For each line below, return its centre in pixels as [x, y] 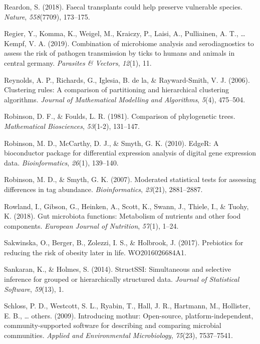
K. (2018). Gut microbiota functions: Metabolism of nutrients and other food [122, 216]
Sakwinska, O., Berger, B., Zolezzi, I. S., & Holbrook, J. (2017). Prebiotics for [124, 242]
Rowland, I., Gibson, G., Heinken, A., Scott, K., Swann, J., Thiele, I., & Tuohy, [126, 206]
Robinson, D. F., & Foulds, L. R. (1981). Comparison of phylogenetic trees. [120, 116]
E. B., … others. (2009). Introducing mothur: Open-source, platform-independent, [129, 315]
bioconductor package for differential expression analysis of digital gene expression [130, 153]
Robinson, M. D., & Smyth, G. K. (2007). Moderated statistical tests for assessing [130, 179]
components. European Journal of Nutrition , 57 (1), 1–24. [91, 225]
